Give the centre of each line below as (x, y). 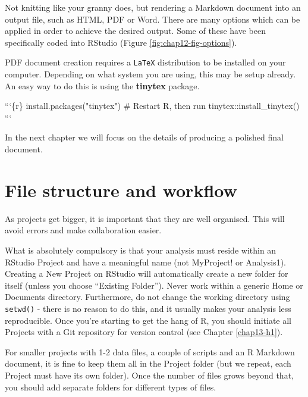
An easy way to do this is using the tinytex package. (102, 85)
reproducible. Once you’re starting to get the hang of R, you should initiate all (148, 320)
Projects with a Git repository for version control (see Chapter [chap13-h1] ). (144, 332)
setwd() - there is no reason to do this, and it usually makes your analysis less (148, 308)
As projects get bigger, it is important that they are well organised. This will (145, 218)
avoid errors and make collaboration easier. (83, 230)
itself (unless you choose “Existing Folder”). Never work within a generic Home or (154, 285)
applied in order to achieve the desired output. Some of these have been (135, 31)
